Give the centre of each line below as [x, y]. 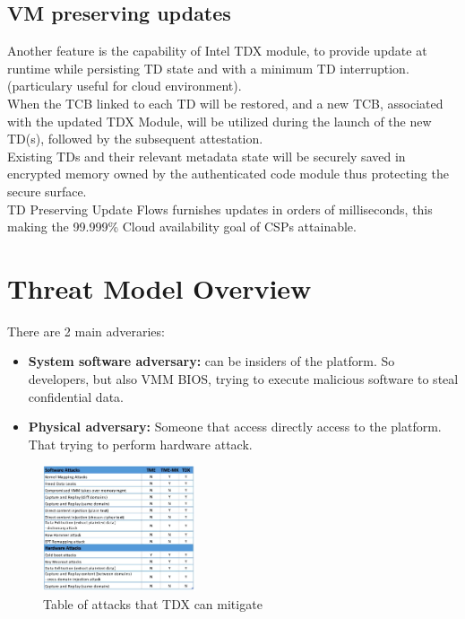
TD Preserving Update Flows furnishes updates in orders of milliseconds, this [220, 209]
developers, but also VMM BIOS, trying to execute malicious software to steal [243, 379]
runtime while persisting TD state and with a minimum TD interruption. [208, 68]
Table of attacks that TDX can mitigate [153, 603]
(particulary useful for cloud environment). [125, 86]
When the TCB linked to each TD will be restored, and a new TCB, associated [225, 103]
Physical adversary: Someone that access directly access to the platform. [235, 427]
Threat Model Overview [159, 288]
